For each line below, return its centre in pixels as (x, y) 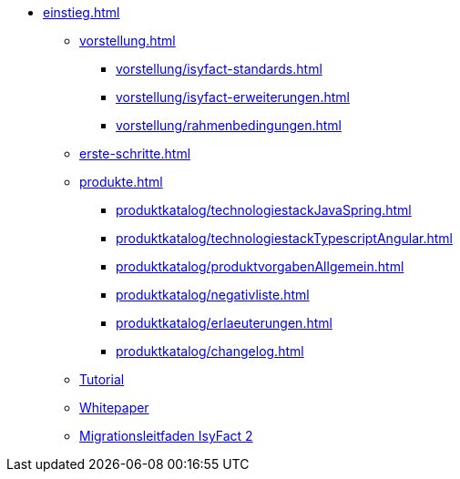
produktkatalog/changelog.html (210, 351)
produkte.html (121, 182)
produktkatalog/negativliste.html (213, 295)
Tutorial (102, 379)
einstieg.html (82, 12)
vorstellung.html (128, 41)
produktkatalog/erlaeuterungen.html (224, 323)
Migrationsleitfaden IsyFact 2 (166, 436)
